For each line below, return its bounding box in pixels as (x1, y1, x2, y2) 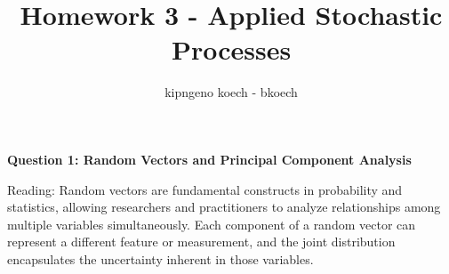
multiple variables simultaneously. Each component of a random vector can (7, 214, 416, 233)
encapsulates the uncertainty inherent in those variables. (7, 249, 314, 268)
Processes (171, 31, 292, 68)
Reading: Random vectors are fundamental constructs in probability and (7, 180, 403, 198)
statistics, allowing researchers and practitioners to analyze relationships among (7, 197, 441, 216)
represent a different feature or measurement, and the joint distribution (7, 232, 396, 251)
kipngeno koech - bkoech (164, 83, 298, 101)
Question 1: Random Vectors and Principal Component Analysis (7, 149, 412, 168)
